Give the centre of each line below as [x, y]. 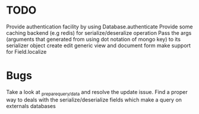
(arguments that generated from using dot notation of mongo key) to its [94, 39]
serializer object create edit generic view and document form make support [99, 45]
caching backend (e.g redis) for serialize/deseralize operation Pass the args [99, 32]
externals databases [31, 106]
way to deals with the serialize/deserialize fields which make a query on [94, 100]
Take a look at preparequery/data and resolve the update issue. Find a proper [97, 92]
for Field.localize [26, 51]
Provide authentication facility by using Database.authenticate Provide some [99, 27]
